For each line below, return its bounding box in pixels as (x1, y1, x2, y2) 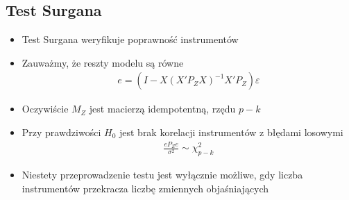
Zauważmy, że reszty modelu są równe (22, 55, 184, 69)
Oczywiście (22, 101, 69, 116)
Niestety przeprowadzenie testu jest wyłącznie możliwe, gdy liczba (22, 167, 303, 182)
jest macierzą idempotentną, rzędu (89, 101, 236, 116)
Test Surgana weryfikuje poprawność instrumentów (22, 32, 239, 47)
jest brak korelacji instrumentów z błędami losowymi (119, 125, 343, 140)
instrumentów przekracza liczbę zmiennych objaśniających (22, 181, 269, 195)
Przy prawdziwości (22, 125, 101, 140)
